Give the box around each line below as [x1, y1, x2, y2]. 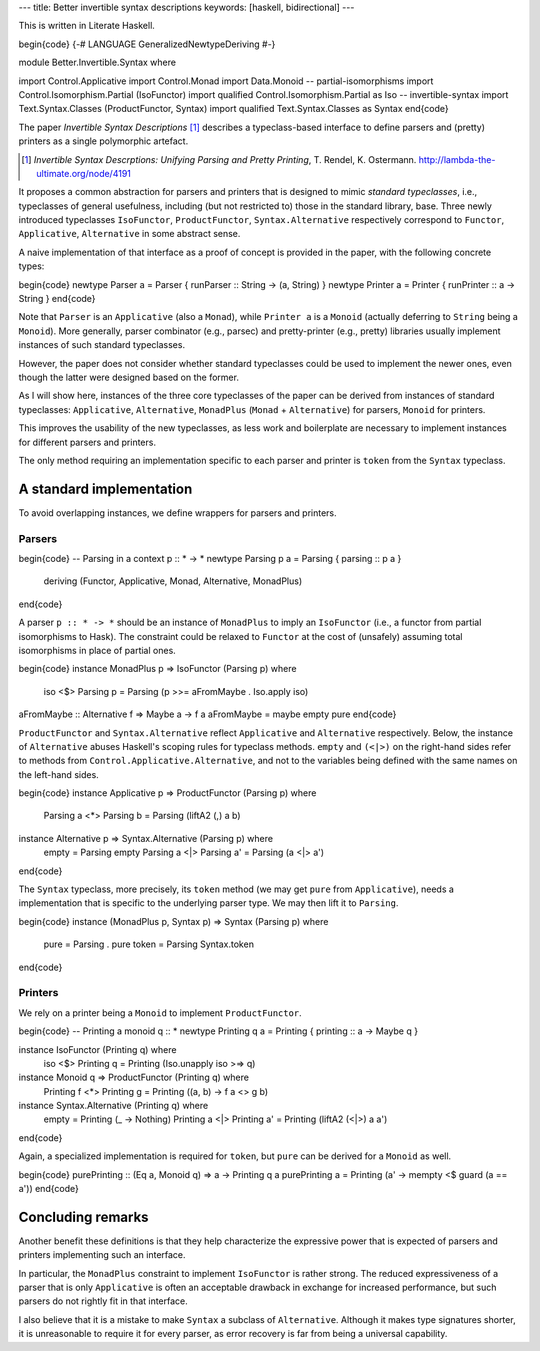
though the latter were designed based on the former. [18, 371, 240, 383]
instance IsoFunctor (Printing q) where [18, 1043, 177, 1055]
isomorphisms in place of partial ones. [18, 644, 177, 656]
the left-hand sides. [18, 768, 99, 780]
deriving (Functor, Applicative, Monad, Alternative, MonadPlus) [43, 575, 303, 587]
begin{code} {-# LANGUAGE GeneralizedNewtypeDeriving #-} [18, 38, 276, 50]
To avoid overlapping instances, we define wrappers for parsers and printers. [18, 506, 337, 519]
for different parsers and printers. [18, 436, 157, 448]
